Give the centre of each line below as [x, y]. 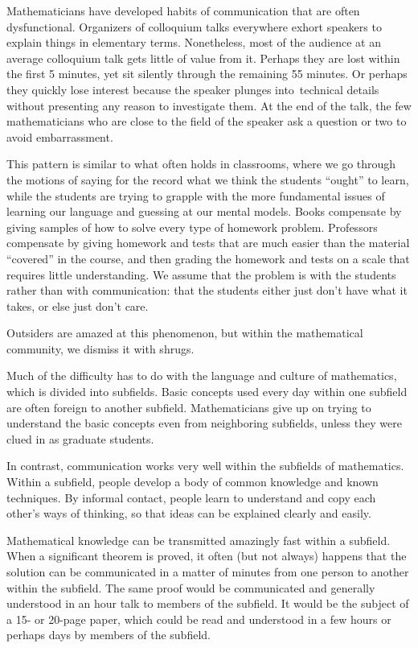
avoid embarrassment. [60, 136]
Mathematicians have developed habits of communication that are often [183, 10]
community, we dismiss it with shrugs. [100, 348]
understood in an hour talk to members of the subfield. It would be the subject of [208, 603]
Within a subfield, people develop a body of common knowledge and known [193, 482]
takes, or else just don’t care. [78, 305]
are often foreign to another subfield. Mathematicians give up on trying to [189, 407]
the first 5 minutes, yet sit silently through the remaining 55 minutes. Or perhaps [207, 74]
